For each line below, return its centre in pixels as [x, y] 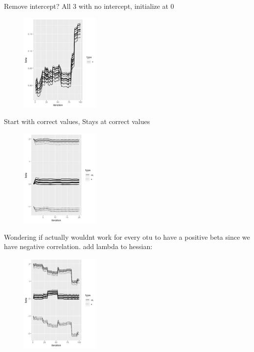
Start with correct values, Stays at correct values [77, 121]
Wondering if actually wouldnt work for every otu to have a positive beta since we [127, 237]
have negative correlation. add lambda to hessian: [78, 246]
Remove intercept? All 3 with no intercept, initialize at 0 [89, 6]
